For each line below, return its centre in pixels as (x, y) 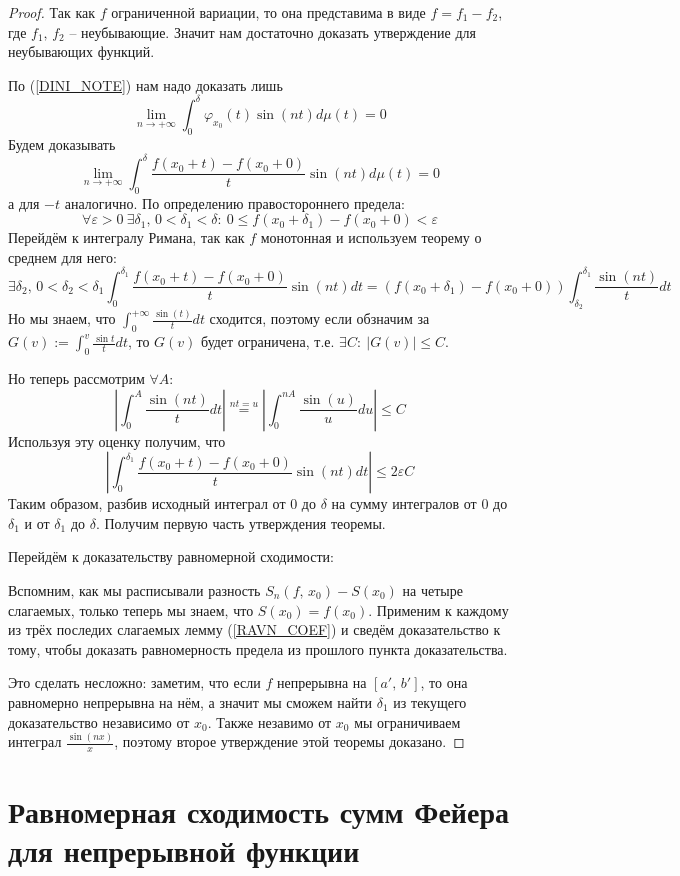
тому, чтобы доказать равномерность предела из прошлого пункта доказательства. (258, 648)
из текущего (430, 701)
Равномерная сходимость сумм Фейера (258, 810)
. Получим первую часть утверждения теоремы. (240, 522)
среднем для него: (62, 256)
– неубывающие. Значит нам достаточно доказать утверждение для (272, 31)
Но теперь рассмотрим (76, 378)
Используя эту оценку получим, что (117, 440)
